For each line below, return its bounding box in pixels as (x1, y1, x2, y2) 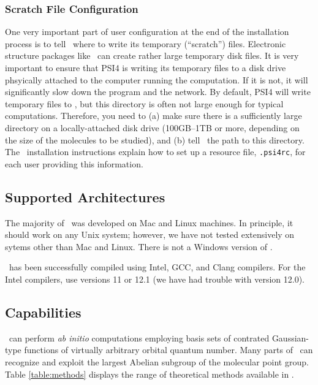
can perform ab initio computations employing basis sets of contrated (9, 331, 270, 344)
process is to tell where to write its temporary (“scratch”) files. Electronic (5, 37, 286, 50)
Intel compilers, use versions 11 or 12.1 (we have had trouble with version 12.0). (5, 272, 305, 285)
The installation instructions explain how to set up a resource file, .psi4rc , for (5, 145, 306, 158)
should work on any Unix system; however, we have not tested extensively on (5, 228, 295, 241)
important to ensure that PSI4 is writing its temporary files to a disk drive (5, 61, 286, 74)
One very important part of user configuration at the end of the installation (5, 25, 289, 38)
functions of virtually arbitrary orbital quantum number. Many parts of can (24, 343, 313, 356)
